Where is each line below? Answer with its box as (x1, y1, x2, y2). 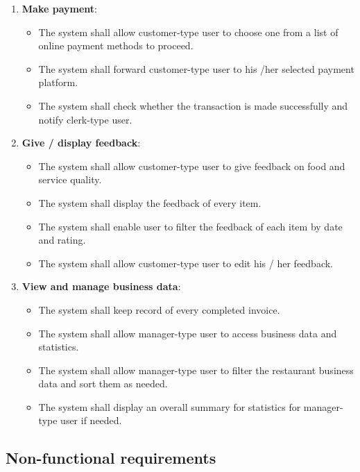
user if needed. (60, 413, 122, 428)
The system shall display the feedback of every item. (38, 195, 262, 210)
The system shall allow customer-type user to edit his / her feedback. (38, 255, 334, 270)
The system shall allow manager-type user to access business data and (38, 326, 337, 340)
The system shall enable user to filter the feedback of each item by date (38, 219, 343, 233)
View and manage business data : (22, 279, 181, 294)
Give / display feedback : (22, 135, 141, 150)
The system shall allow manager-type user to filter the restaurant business (38, 362, 354, 377)
